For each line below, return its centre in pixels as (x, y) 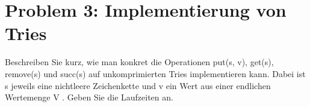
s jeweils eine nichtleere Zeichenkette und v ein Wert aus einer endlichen (138, 85)
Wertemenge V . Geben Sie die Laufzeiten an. (89, 97)
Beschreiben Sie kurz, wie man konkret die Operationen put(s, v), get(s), (139, 62)
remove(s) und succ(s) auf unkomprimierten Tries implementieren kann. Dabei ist (155, 73)
